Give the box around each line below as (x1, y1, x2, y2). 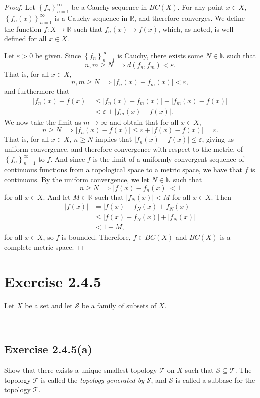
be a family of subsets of (81, 300, 156, 310)
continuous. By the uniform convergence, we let (4, 174, 150, 184)
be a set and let (25, 300, 73, 310)
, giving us (202, 134, 234, 144)
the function (4, 23, 42, 34)
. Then (211, 191, 232, 202)
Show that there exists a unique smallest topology (4, 364, 157, 375)
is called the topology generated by (41, 374, 144, 385)
